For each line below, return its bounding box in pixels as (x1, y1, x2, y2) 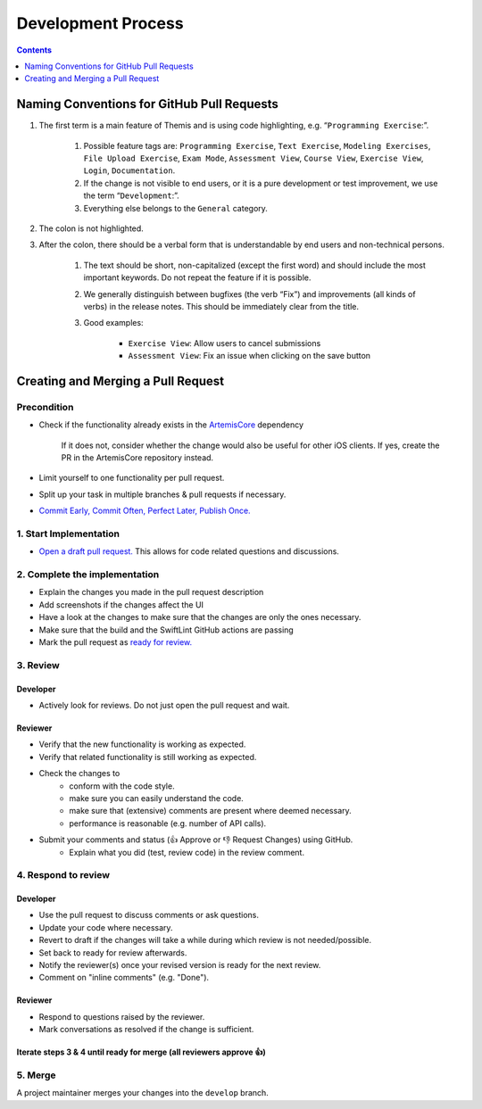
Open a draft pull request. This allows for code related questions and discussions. (38, 546, 339, 557)
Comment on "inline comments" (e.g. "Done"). (38, 972, 210, 983)
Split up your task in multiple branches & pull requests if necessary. (38, 489, 287, 500)
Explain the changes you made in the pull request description (38, 587, 264, 598)
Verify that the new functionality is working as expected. (38, 739, 246, 749)
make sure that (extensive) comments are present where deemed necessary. (69, 806, 352, 816)
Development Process (16, 13, 184, 33)
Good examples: (83, 318, 144, 328)
